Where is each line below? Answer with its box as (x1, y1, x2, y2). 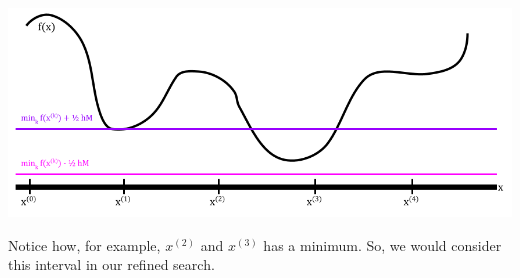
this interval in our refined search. (8, 254, 215, 275)
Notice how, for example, (8, 234, 161, 255)
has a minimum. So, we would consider (263, 234, 502, 255)
